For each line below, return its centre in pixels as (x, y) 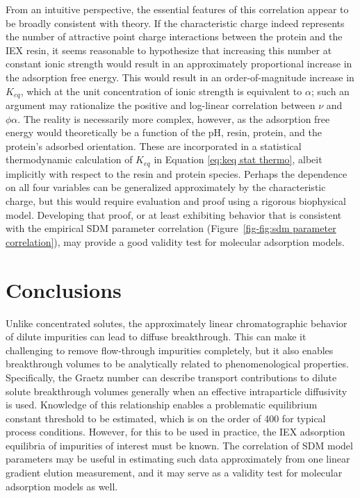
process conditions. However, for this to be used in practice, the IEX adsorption (175, 432)
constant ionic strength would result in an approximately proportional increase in (179, 64)
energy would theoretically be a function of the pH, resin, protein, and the (164, 132)
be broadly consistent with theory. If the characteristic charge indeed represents (175, 23)
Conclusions (64, 289)
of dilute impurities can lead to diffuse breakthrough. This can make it (156, 337)
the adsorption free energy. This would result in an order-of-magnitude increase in (180, 77)
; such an (330, 91)
